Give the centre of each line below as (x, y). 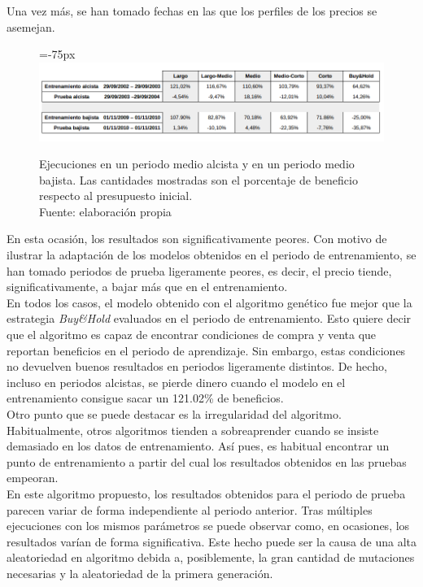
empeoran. (33, 478)
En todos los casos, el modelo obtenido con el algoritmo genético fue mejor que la (209, 302)
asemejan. (31, 26)
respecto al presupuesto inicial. (116, 196)
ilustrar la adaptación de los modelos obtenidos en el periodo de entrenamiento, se (211, 255)
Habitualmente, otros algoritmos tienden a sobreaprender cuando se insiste (193, 430)
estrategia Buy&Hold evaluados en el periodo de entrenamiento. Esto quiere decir (209, 318)
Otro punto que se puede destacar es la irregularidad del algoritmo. (174, 414)
